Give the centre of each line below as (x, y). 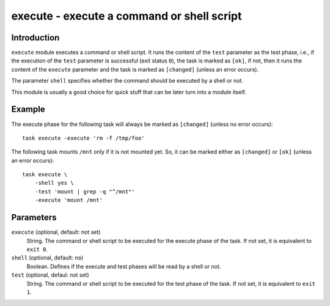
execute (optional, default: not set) (56, 232)
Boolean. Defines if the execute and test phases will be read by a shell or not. (124, 266)
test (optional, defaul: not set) (50, 275)
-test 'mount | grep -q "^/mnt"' (85, 192)
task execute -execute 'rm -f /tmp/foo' (83, 138)
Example (28, 109)
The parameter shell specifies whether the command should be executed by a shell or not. (127, 81)
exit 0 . (37, 249)
